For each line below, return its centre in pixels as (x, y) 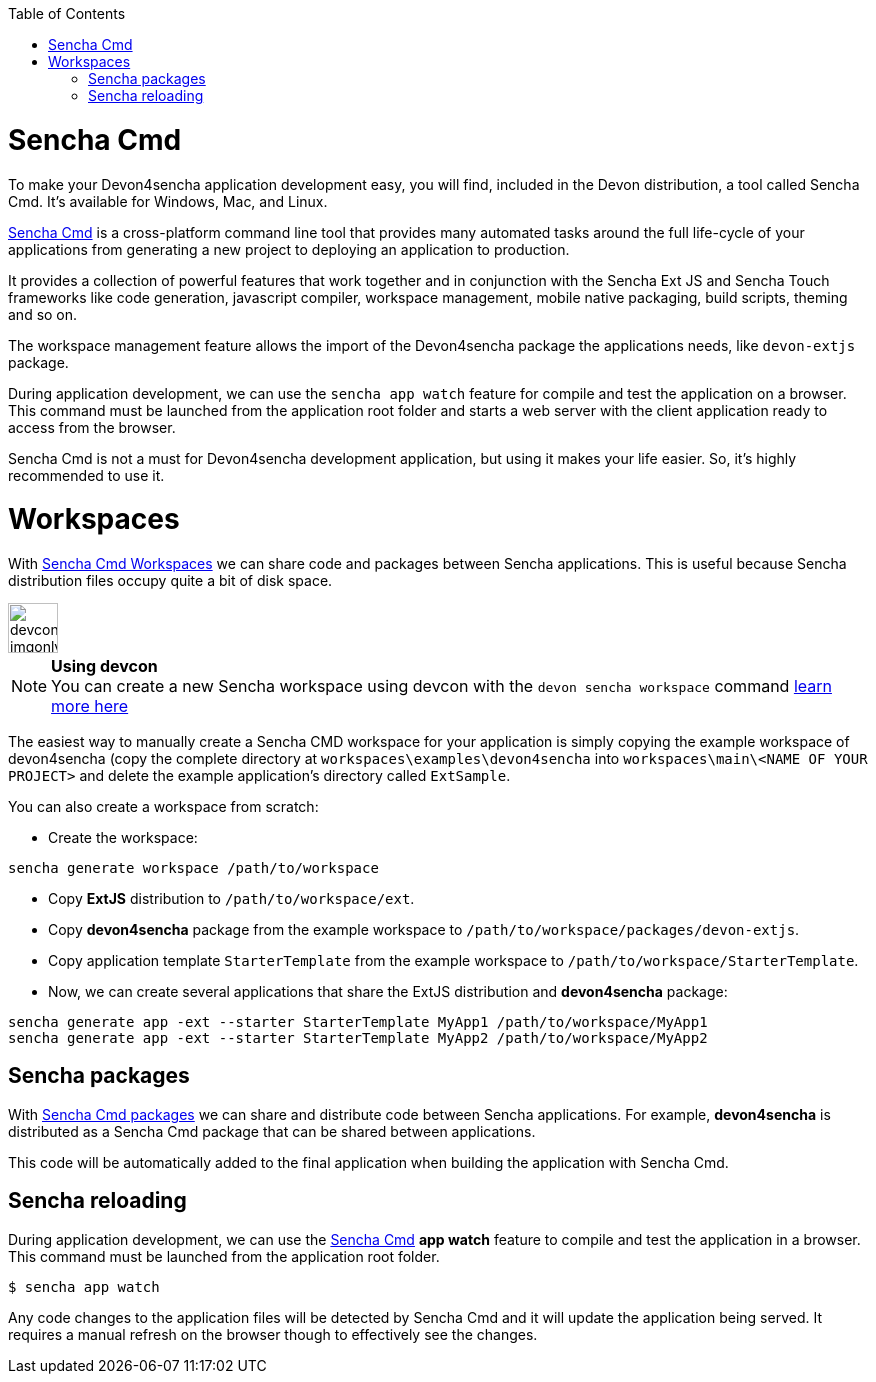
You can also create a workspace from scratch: (163, 806)
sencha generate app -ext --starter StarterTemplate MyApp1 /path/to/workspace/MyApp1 (358, 1022)
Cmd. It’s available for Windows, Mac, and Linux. (168, 201)
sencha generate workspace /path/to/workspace (193, 868)
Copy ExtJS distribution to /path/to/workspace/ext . (231, 898)
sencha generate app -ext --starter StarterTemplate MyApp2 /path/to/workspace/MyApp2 (358, 1038)
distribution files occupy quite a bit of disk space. (170, 580)
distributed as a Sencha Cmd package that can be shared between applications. (272, 1131)
